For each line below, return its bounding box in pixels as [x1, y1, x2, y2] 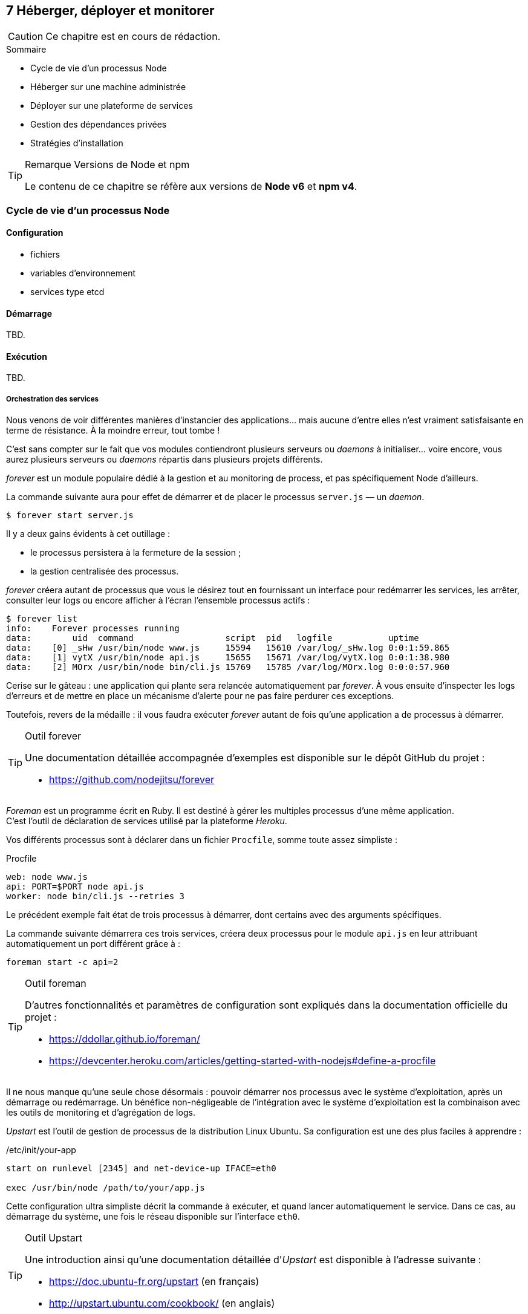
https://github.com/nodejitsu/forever [49, 773, 215, 786]
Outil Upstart [25, 1232, 83, 1244]
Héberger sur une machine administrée [30, 82, 186, 93]
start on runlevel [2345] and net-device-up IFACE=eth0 [6, 1163, 276, 1174]
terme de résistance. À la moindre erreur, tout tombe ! [6, 425, 220, 436]
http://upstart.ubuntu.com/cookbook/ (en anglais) [49, 1297, 275, 1310]
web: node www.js [6, 872, 88, 882]
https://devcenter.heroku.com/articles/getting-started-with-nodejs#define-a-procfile [49, 1055, 436, 1067]
